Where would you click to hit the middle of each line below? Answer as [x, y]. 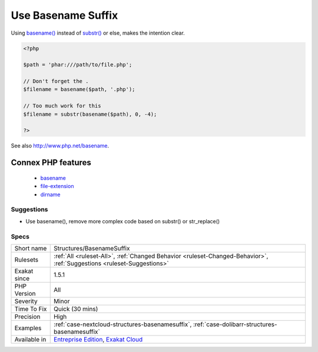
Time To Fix [31, 309]
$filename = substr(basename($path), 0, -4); [90, 114]
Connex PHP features [51, 162]
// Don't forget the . [56, 81]
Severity [26, 301]
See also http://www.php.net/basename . [60, 146]
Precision [27, 316]
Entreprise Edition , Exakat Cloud [98, 339]
